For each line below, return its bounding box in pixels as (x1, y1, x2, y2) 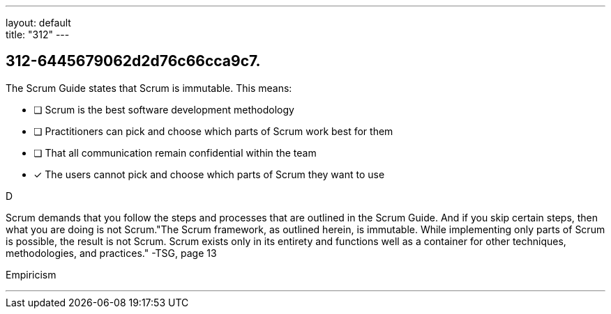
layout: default (6, 17, 71, 29)
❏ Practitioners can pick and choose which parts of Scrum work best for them (33, 125, 393, 137)
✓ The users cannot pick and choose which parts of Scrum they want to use (33, 168, 385, 180)
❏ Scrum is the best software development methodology (33, 103, 294, 116)
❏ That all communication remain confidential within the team (33, 146, 317, 159)
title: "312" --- (6, 29, 70, 40)
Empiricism (6, 268, 56, 281)
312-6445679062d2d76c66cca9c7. (6, 52, 261, 70)
